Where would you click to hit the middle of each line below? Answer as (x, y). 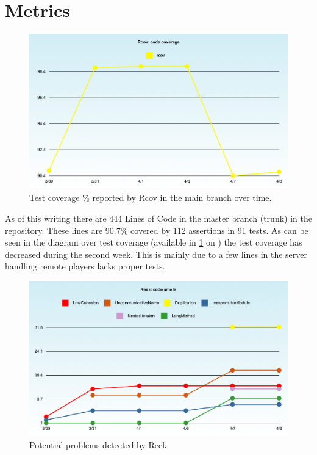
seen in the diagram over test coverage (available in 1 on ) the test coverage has (154, 242)
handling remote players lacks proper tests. (85, 266)
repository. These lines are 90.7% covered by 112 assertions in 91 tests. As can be (157, 230)
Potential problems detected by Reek (98, 444)
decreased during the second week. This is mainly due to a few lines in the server (156, 254)
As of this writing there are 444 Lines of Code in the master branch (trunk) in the (158, 218)
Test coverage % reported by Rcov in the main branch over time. (151, 198)
